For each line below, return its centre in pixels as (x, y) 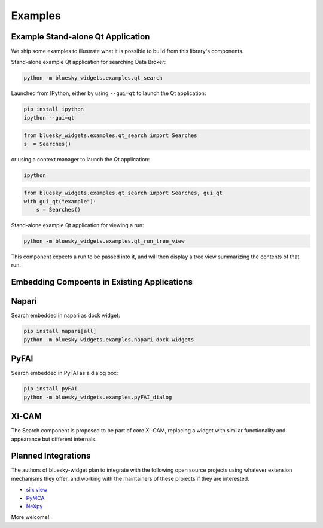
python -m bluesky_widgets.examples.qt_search (93, 78)
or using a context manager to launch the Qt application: (80, 159)
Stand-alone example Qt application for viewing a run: (77, 225)
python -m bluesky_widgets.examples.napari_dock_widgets (109, 340)
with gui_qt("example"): (60, 201)
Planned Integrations (51, 456)
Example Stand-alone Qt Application (80, 37)
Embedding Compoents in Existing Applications (102, 282)
